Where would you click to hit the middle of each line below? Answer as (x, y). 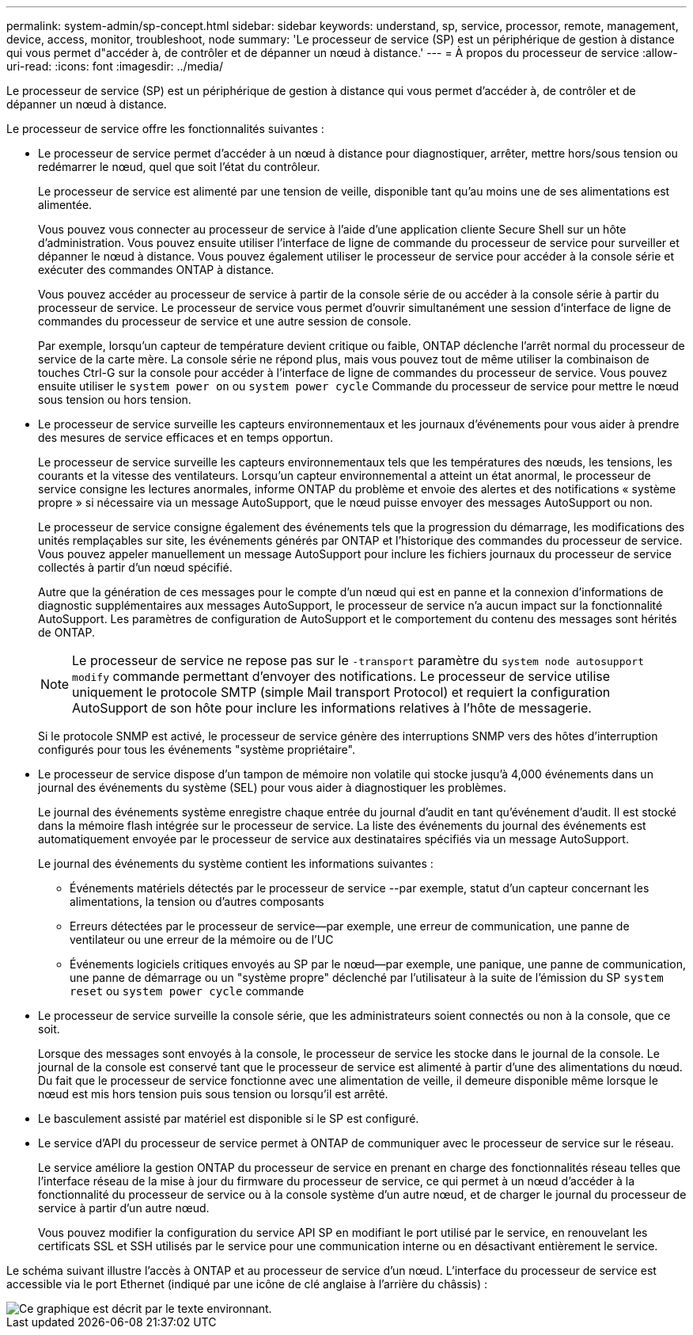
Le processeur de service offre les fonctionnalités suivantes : (165, 129)
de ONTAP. (66, 632)
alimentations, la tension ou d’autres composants (197, 901)
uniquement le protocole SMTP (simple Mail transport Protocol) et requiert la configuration (341, 692)
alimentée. (65, 205)
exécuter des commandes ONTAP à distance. (156, 270)
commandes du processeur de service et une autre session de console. (225, 321)
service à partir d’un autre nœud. (124, 1208)
